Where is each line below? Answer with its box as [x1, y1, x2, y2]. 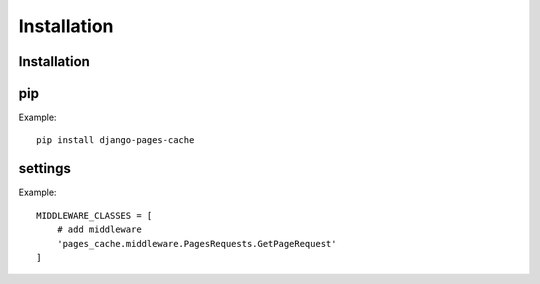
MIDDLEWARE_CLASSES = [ [36, 210, 153, 221]
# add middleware [56, 224, 142, 235]
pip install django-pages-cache [36, 135, 195, 146]
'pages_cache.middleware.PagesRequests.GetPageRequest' [56, 238, 337, 249]
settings [18, 160, 72, 177]
